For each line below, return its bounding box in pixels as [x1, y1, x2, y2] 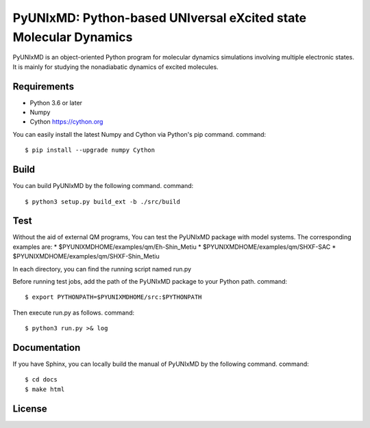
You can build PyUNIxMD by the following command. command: [12, 182, 194, 190]
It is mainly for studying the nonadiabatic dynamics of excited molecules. [12, 62, 219, 71]
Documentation [12, 342, 81, 353]
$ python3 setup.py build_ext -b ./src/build [25, 198, 181, 205]
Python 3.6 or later [29, 98, 82, 107]
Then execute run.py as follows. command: [12, 308, 135, 317]
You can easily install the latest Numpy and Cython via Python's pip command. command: [12, 130, 267, 138]
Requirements [12, 81, 75, 92]
